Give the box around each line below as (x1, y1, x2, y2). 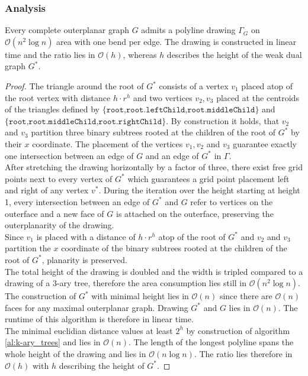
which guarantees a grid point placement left (127, 172, 290, 184)
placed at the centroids (216, 91, 299, 103)
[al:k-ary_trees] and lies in (5, 336, 101, 348)
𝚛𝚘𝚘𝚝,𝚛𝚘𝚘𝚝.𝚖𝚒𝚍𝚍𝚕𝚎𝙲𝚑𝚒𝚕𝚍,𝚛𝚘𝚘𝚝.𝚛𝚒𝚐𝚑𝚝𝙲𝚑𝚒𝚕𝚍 (9, 117, 162, 126)
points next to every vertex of (5, 172, 113, 184)
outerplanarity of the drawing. (5, 219, 114, 231)
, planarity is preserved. (41, 253, 127, 265)
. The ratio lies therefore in (194, 348, 293, 360)
